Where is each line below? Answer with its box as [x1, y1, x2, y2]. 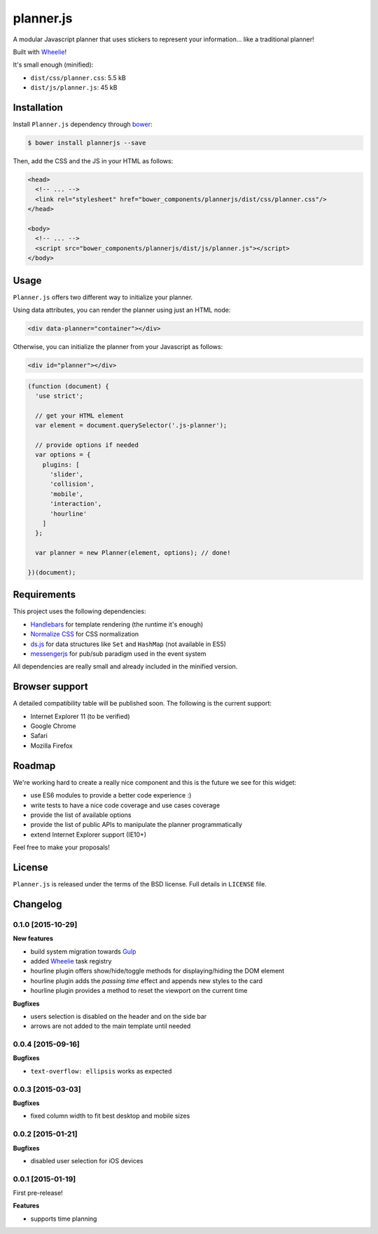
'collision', [50, 480, 94, 488]
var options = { [35, 451, 91, 459]
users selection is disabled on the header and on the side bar [30, 1012, 207, 1020]
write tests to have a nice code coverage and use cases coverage [30, 801, 220, 809]
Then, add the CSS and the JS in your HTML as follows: [13, 156, 174, 165]
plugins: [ [42, 460, 80, 469]
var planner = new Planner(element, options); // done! [35, 549, 231, 557]
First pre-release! [13, 1188, 63, 1198]
